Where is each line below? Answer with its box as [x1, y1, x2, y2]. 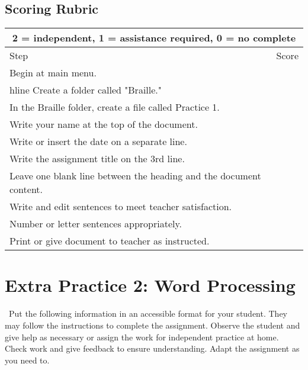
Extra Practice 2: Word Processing [5, 273, 296, 297]
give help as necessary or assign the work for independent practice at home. [5, 330, 279, 343]
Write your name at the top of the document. [9, 117, 198, 131]
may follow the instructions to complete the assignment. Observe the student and [5, 318, 300, 331]
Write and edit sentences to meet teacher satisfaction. [9, 200, 232, 214]
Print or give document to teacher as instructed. [9, 234, 210, 248]
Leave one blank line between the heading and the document [9, 169, 261, 183]
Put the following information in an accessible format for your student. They [8, 307, 288, 320]
